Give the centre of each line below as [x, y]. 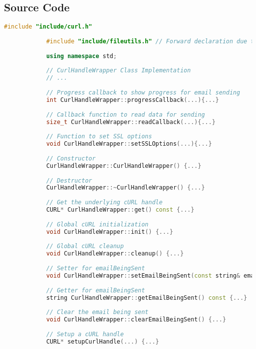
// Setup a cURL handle [85, 334]
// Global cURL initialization [97, 224]
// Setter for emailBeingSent [96, 269]
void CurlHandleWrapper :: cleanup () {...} [115, 254]
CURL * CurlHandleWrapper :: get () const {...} [120, 210]
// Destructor [69, 180]
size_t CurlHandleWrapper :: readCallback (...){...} [131, 122]
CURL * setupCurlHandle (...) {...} [103, 341]
